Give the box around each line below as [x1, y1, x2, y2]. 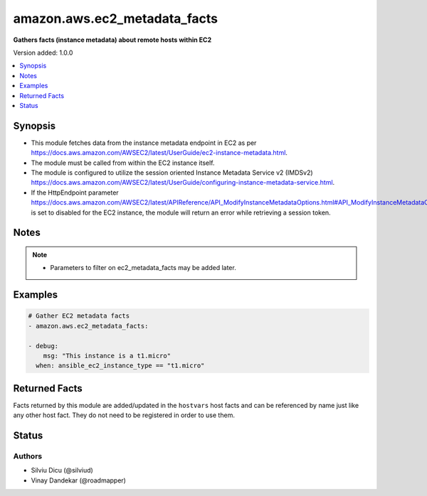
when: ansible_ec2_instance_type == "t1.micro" [36, 362, 205, 370]
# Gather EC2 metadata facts [28, 312, 130, 320]
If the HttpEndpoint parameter [31, 188, 119, 197]
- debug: [28, 342, 59, 350]
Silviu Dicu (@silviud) [31, 466, 94, 475]
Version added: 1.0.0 [13, 48, 73, 57]
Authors [13, 451, 43, 461]
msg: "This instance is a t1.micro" [43, 352, 171, 360]
